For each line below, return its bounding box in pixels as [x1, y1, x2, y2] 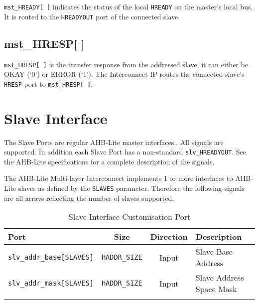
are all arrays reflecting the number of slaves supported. [4, 192, 174, 203]
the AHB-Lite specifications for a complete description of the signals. [4, 156, 215, 166]
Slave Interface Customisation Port [68, 211, 191, 223]
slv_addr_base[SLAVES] [8, 253, 94, 262]
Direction [150, 231, 188, 243]
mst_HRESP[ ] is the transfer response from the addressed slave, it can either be [4, 59, 248, 69]
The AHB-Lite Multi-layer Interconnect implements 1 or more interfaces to [4, 173, 233, 183]
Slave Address [195, 272, 244, 284]
